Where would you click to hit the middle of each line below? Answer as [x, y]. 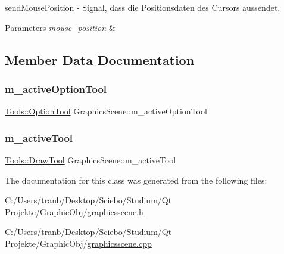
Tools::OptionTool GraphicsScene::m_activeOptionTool [106, 111]
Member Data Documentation [100, 59]
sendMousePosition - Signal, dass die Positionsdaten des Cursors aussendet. [143, 7]
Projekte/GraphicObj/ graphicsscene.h [74, 211]
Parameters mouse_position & [60, 27]
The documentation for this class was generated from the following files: [136, 180]
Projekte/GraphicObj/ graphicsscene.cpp [78, 243]
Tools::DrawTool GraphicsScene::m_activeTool [90, 160]
